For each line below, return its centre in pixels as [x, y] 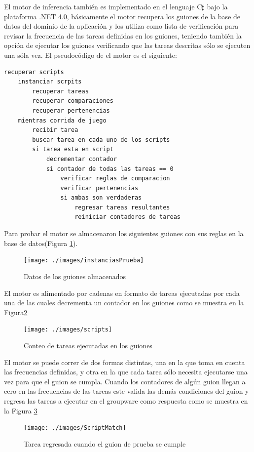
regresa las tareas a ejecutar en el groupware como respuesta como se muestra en [126, 400]
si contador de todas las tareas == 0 [110, 169]
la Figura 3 [21, 410]
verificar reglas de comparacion [115, 179]
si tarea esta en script [73, 149]
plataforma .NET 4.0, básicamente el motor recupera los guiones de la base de [122, 16]
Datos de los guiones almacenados [75, 276]
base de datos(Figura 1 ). [41, 243]
